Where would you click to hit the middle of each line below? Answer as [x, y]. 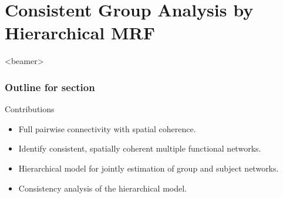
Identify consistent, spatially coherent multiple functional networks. [140, 148]
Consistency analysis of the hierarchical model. [103, 188]
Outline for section [50, 87]
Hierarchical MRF [80, 33]
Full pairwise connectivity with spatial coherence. [107, 128]
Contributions [30, 109]
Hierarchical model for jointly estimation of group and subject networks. [149, 168]
